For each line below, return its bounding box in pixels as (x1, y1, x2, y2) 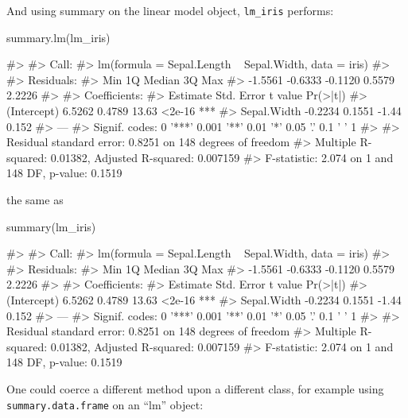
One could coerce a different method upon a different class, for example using (6, 380, 384, 397)
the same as (6, 192, 64, 207)
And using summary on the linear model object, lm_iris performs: (6, 2, 334, 18)
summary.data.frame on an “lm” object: (6, 396, 204, 412)
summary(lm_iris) (6, 218, 96, 234)
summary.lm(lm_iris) (6, 29, 111, 45)
